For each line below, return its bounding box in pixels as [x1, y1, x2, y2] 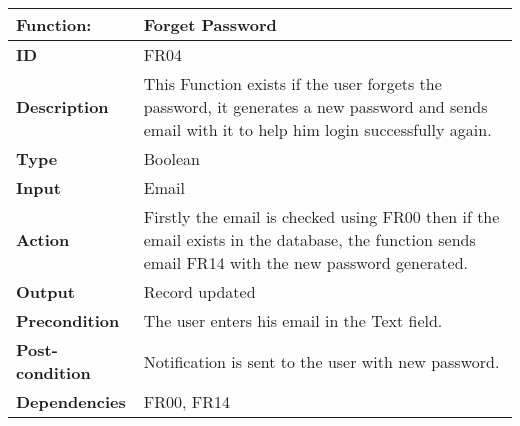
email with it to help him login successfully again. [143, 118, 492, 141]
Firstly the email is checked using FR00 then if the [143, 205, 500, 228]
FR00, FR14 [143, 390, 230, 413]
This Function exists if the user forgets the [143, 72, 442, 95]
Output [16, 280, 75, 303]
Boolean [143, 147, 200, 170]
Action [16, 228, 70, 251]
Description [16, 95, 109, 118]
